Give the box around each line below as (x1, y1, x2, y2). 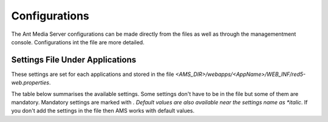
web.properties (11, 79, 50, 86)
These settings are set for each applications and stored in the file (11, 70, 174, 78)
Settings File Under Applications (11, 55, 137, 65)
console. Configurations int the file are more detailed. (11, 38, 145, 46)
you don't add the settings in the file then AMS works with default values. (11, 107, 195, 115)
